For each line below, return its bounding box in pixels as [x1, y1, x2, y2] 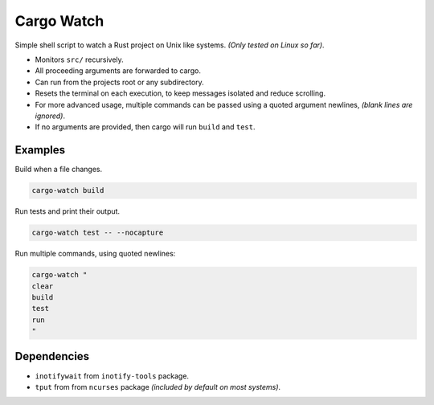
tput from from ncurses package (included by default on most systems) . [35, 382, 281, 391]
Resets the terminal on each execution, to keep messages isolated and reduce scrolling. [35, 88, 325, 98]
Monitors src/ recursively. [35, 55, 124, 64]
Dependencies [14, 350, 90, 363]
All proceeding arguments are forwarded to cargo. [35, 66, 201, 76]
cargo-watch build [31, 186, 104, 195]
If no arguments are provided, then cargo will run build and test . [35, 122, 256, 132]
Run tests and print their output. [14, 207, 121, 216]
